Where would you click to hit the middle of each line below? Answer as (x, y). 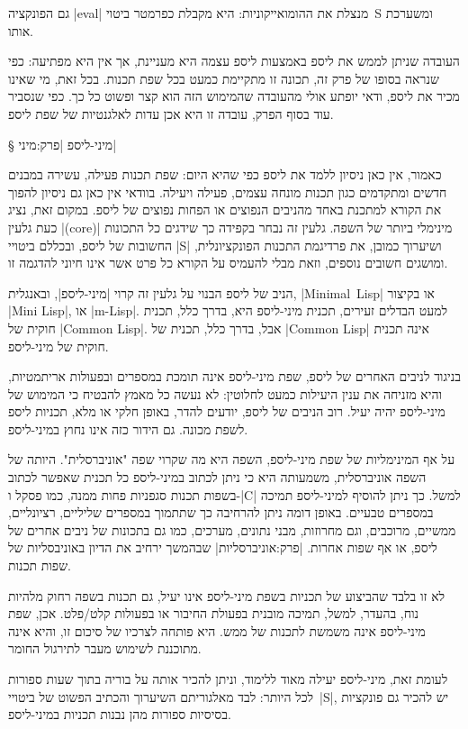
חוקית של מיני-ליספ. (58, 346)
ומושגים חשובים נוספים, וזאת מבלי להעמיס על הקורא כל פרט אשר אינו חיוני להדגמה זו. (228, 263)
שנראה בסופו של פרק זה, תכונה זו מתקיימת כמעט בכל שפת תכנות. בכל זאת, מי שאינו (224, 78)
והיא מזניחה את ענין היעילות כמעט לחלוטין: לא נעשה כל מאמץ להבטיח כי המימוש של (225, 393)
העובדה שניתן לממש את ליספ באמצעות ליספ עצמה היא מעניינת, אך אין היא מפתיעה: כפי (234, 61)
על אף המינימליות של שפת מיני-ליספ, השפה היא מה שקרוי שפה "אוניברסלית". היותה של (232, 459)
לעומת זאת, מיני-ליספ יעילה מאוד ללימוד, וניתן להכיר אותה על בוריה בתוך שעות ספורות (228, 679)
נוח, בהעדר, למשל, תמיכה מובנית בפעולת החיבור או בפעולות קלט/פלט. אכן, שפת (214, 613)
